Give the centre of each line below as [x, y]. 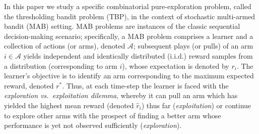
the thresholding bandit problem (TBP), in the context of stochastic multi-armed [130, 16]
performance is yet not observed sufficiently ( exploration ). [93, 125]
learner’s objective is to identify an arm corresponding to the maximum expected [129, 76]
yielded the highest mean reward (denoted [69, 105]
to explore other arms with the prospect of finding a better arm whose [113, 115]
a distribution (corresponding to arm [61, 65]
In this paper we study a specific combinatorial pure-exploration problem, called [128, 6]
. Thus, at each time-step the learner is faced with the [145, 85]
